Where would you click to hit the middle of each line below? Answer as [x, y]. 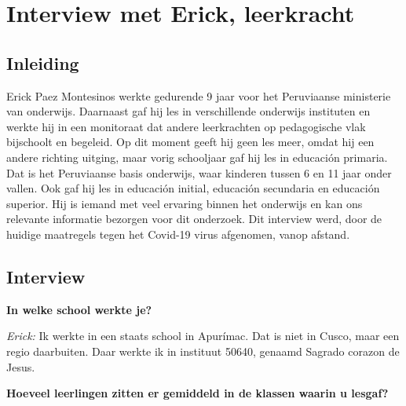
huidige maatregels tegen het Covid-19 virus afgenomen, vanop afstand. [178, 234]
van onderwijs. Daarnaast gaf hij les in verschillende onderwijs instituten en [188, 111]
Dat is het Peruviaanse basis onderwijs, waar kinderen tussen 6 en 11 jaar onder [199, 172]
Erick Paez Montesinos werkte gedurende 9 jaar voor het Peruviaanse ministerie [199, 95]
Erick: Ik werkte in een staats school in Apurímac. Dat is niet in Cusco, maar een [203, 336]
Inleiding [43, 62]
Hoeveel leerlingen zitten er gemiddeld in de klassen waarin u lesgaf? [198, 393]
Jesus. [21, 366]
